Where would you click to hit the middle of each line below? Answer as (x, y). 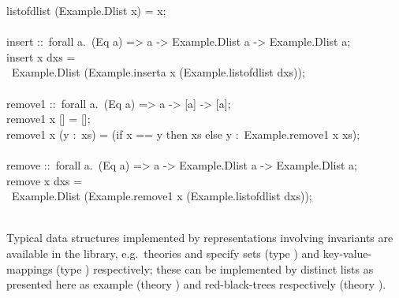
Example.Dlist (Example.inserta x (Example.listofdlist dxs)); (158, 72)
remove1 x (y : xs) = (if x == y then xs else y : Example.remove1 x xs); (183, 134)
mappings (30, 268)
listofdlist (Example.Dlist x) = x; (86, 10)
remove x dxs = (45, 180)
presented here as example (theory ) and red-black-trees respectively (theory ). (196, 284)
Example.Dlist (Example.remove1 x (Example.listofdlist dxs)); (162, 196)
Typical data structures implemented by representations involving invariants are (200, 238)
